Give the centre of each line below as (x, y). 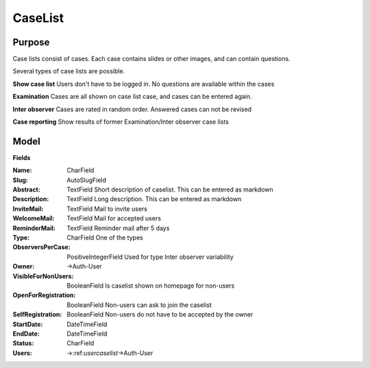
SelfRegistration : (37, 314)
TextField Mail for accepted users (114, 218)
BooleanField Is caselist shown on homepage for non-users (151, 286)
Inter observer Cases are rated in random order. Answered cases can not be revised (132, 109)
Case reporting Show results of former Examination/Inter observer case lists (121, 122)
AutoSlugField (86, 180)
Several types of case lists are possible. (69, 71)
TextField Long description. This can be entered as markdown (154, 199)
